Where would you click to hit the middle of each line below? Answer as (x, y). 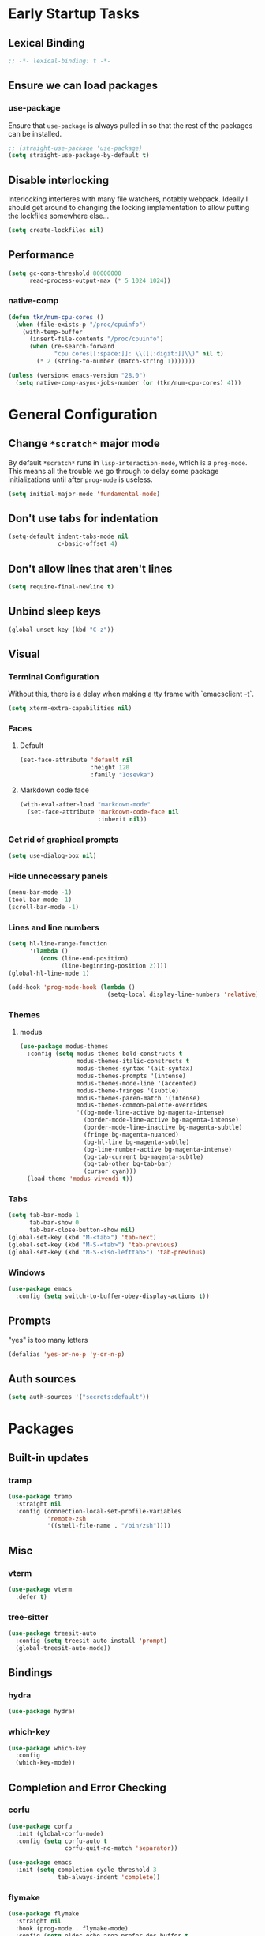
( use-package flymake (44, 1914)
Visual (24, 654)
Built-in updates (49, 1458)
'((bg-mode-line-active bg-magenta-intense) (151, 1113)
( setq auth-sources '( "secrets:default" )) (79, 1397)
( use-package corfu (40, 1826)
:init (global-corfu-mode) (60, 1833)
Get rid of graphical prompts (63, 840)
